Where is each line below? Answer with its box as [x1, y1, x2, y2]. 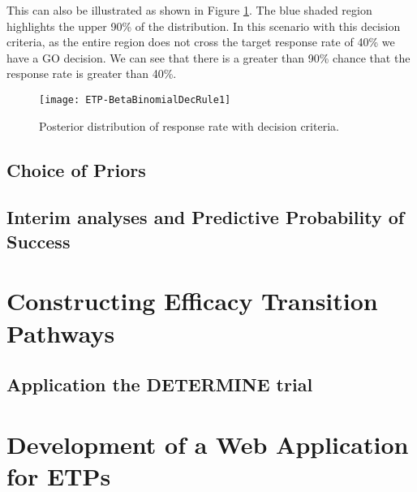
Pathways [6, 316, 115, 349]
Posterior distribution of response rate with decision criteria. [39, 117, 339, 134]
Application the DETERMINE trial [6, 372, 313, 397]
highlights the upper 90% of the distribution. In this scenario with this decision [6, 17, 401, 34]
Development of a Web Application [6, 427, 409, 460]
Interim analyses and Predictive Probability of [6, 205, 405, 230]
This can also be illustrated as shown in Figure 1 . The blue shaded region [6, 2, 372, 18]
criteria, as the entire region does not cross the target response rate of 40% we [6, 33, 395, 50]
